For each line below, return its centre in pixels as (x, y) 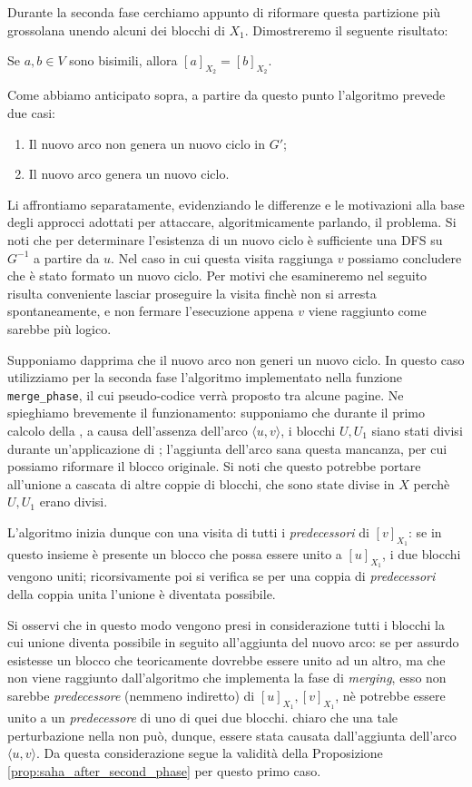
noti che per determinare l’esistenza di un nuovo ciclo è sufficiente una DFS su (225, 239)
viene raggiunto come (367, 311)
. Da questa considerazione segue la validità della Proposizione (209, 753)
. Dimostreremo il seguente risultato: (346, 30)
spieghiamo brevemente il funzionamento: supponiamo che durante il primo (216, 413)
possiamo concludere (405, 257)
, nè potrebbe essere (390, 695)
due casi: (31, 112)
